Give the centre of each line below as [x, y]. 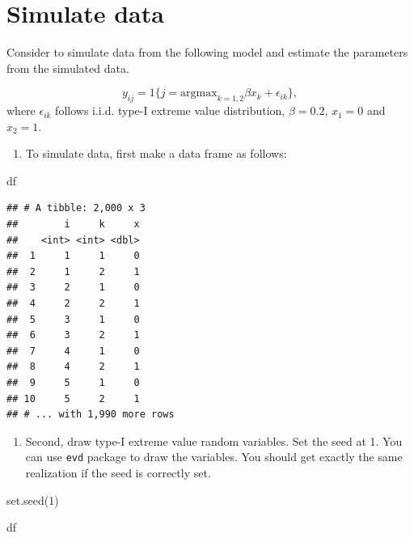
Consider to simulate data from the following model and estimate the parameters [207, 52]
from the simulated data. [68, 68]
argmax [199, 93]
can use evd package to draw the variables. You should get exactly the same [214, 457]
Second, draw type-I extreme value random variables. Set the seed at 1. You [214, 441]
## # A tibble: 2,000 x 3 [76, 208]
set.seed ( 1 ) [33, 500]
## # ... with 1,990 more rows [91, 415]
